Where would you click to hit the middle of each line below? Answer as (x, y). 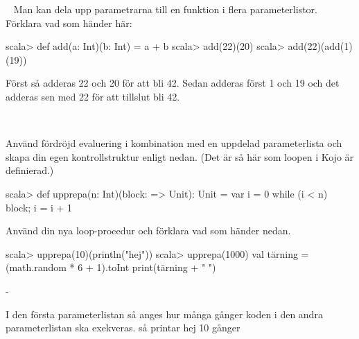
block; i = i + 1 (39, 207)
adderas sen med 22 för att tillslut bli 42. (93, 96)
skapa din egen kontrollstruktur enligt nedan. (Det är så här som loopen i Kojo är (180, 156)
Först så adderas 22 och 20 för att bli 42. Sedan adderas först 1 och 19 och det (173, 83)
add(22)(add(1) (320, 46)
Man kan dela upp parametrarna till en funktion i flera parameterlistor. (165, 9)
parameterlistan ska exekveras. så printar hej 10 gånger (123, 328)
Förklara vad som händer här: (69, 23)
